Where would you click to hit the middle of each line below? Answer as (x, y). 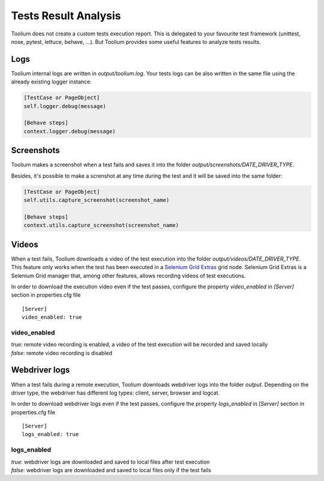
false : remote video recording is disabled (61, 353)
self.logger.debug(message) (65, 106)
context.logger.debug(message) (70, 131)
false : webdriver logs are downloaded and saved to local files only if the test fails (111, 470)
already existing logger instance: (52, 82)
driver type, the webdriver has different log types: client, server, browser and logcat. (115, 393)
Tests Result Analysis (66, 16)
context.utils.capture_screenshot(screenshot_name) (101, 225)
